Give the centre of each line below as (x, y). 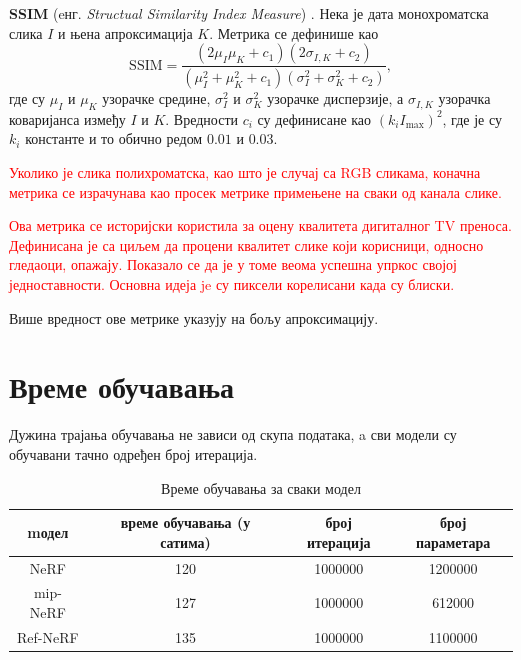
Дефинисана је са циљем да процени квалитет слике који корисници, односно (246, 244)
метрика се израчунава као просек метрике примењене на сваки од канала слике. (255, 191)
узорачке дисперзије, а (335, 98)
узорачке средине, (156, 98)
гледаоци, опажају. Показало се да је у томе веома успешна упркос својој (233, 264)
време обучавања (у (185, 522)
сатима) (185, 541)
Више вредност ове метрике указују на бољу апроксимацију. (194, 317)
